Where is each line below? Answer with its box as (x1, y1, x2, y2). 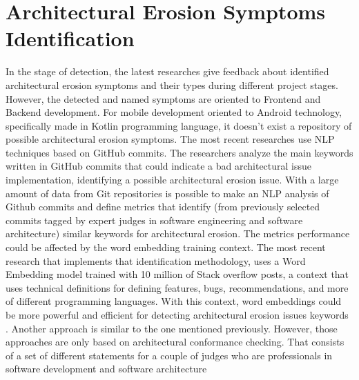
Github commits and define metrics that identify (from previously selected (6, 199, 320, 214)
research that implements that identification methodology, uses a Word (6, 253, 306, 268)
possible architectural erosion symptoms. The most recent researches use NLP (6, 132, 335, 146)
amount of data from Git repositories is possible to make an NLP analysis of (6, 186, 329, 200)
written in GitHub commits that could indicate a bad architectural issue (6, 159, 312, 173)
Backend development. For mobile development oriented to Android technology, (6, 105, 342, 119)
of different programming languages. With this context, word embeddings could (6, 294, 342, 308)
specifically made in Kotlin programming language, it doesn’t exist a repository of (6, 118, 352, 132)
